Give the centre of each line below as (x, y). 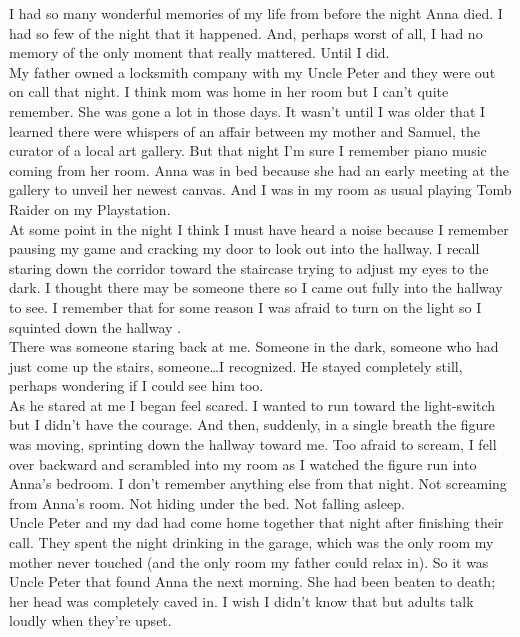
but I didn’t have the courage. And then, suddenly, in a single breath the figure (252, 424)
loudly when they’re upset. (90, 620)
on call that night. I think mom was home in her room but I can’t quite (229, 91)
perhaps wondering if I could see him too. (136, 385)
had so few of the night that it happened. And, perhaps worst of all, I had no (246, 32)
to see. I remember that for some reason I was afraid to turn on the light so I (245, 306)
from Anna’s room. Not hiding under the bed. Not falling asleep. (207, 502)
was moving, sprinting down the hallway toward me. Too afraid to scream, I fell (253, 444)
